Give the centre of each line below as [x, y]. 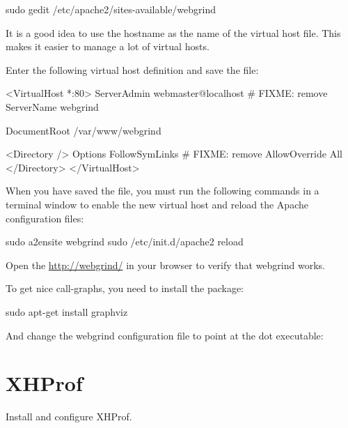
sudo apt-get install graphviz [67, 311]
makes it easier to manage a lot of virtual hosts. [108, 46]
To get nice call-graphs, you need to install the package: [125, 288]
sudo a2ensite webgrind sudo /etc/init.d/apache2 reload [125, 242]
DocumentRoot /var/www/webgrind [84, 130]
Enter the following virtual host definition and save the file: [132, 69]
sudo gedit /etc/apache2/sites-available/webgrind [111, 9]
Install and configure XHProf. [69, 416]
